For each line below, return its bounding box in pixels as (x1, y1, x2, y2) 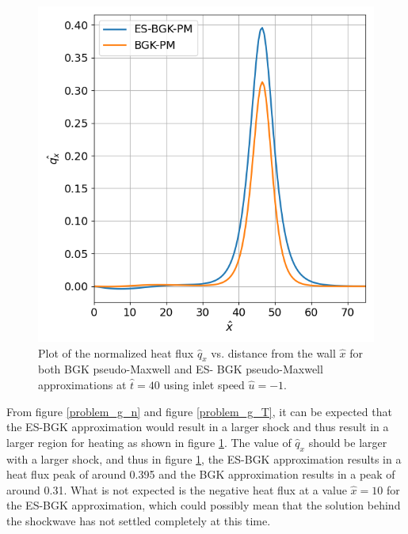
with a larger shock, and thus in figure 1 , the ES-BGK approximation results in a (6, 450, 402, 467)
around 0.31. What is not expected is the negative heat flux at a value (6, 481, 347, 498)
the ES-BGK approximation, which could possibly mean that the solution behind (6, 497, 401, 513)
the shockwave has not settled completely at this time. (6, 512, 271, 528)
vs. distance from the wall (211, 344, 336, 361)
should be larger (308, 434, 387, 450)
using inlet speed (163, 376, 245, 392)
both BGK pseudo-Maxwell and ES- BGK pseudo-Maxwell (38, 361, 323, 377)
